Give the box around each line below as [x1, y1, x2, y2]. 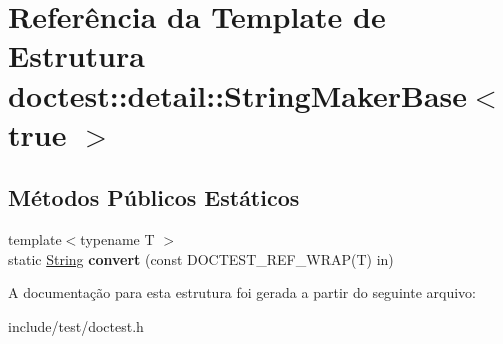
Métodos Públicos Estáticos [8, 182, 300, 213]
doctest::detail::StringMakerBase [8, 74, 468, 115]
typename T [80, 229, 155, 250]
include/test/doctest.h [8, 315, 144, 336]
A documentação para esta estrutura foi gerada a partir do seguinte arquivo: [8, 282, 476, 303]
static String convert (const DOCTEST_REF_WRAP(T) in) [8, 248, 394, 269]
